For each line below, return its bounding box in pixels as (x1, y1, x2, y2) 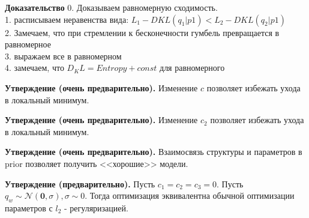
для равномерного (160, 61, 225, 74)
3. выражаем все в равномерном (5, 49, 122, 62)
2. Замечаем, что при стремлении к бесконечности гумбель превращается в (5, 26, 280, 38)
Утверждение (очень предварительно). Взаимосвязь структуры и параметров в (5, 145, 302, 158)
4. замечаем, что (5, 61, 64, 74)
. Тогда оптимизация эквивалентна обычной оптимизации (85, 189, 295, 202)
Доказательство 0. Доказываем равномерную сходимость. (5, 1, 218, 13)
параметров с (5, 201, 53, 214)
